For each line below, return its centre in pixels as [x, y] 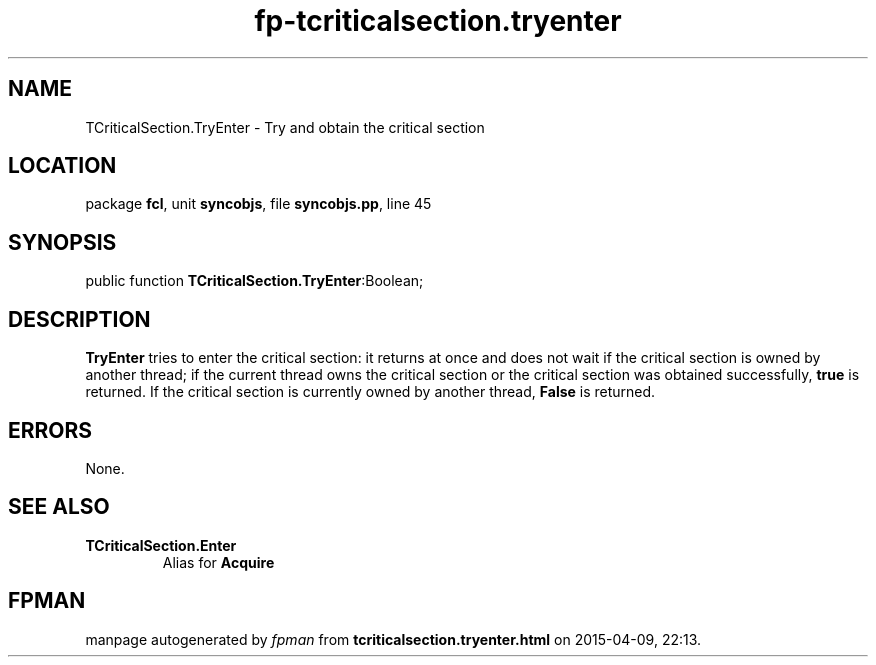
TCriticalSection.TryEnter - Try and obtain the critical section [285, 127]
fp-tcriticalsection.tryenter [438, 21]
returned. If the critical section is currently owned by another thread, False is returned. [370, 392]
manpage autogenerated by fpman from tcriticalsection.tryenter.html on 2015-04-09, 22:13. [393, 639]
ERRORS [50, 430]
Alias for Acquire [218, 562]
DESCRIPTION [79, 319]
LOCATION [62, 166]
